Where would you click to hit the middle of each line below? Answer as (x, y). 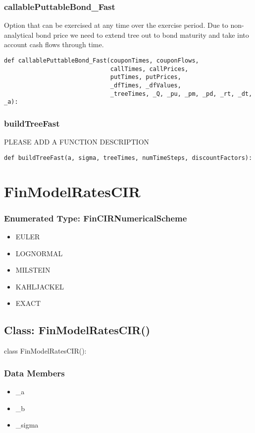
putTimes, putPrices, (146, 77)
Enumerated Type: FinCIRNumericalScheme (96, 218)
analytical (19, 35)
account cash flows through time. (54, 44)
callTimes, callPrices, (149, 69)
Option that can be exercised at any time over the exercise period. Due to (116, 25)
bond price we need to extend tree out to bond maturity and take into (142, 35)
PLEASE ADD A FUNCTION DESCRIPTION (77, 142)
